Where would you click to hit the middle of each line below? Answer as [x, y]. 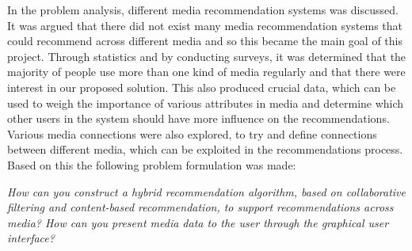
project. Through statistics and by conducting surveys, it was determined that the [207, 56]
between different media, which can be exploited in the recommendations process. [205, 149]
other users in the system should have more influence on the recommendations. [198, 118]
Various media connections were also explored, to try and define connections [192, 133]
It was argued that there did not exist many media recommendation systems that [205, 25]
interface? [31, 238]
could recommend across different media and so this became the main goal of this [205, 41]
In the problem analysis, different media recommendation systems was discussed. [203, 10]
